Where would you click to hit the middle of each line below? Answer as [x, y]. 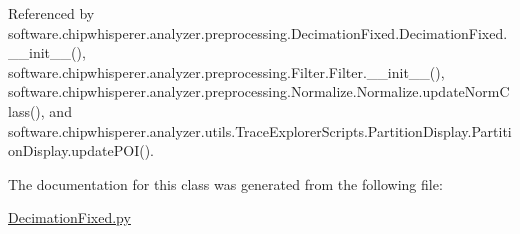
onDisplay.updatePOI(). [81, 150]
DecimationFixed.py [69, 217]
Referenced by [51, 13]
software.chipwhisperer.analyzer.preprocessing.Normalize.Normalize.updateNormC [259, 91]
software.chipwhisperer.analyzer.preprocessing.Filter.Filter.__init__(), [226, 71]
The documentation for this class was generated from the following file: [225, 183]
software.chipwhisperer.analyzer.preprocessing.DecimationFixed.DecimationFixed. [258, 32]
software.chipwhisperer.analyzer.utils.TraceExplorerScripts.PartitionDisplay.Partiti [260, 130]
